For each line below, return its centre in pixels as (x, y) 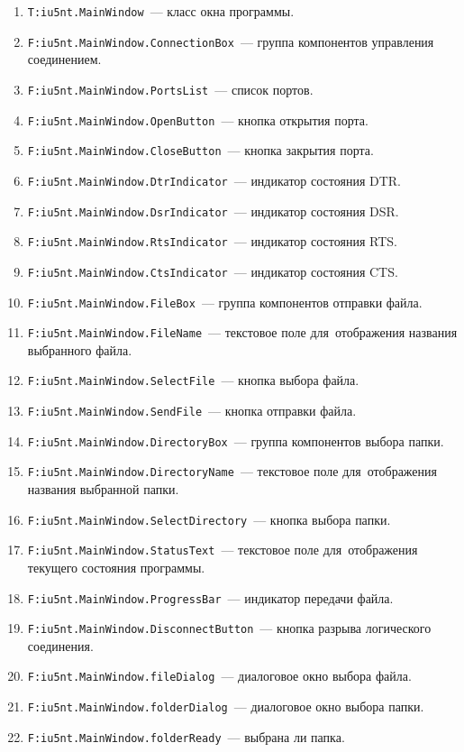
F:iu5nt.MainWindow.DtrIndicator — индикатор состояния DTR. (214, 180)
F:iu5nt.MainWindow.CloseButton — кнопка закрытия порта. (200, 150)
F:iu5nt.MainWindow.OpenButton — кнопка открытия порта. (198, 119)
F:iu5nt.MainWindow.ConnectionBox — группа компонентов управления (231, 41)
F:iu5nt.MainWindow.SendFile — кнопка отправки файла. (192, 411)
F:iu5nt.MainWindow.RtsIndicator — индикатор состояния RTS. (212, 241)
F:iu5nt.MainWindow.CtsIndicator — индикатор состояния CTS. (213, 271)
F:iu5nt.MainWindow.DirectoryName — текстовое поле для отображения (232, 471)
